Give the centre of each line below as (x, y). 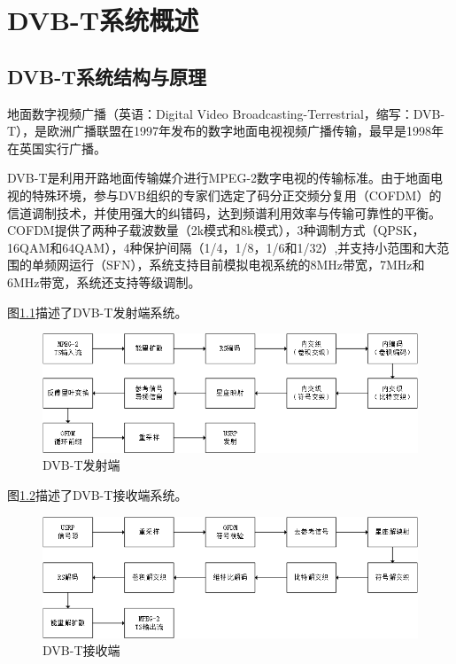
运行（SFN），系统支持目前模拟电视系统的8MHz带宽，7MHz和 (247, 265)
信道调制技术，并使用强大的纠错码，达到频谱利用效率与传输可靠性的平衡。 (224, 212)
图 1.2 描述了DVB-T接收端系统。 (97, 494)
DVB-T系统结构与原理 (107, 76)
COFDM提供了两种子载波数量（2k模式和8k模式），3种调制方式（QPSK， (216, 230)
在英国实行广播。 (57, 148)
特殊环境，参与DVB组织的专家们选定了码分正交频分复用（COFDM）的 (236, 195)
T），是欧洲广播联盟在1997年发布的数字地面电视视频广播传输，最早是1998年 (226, 131)
